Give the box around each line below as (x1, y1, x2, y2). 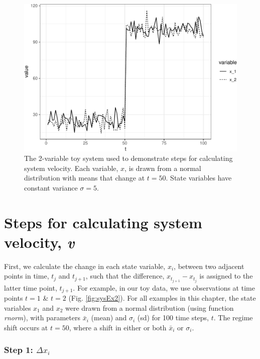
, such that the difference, (85, 271, 165, 281)
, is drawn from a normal (124, 162, 201, 173)
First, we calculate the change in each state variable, (4, 260, 166, 271)
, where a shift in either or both (69, 322, 167, 332)
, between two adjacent (174, 260, 244, 271)
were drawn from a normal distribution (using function (65, 302, 234, 313)
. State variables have (166, 172, 232, 183)
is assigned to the (199, 271, 253, 281)
